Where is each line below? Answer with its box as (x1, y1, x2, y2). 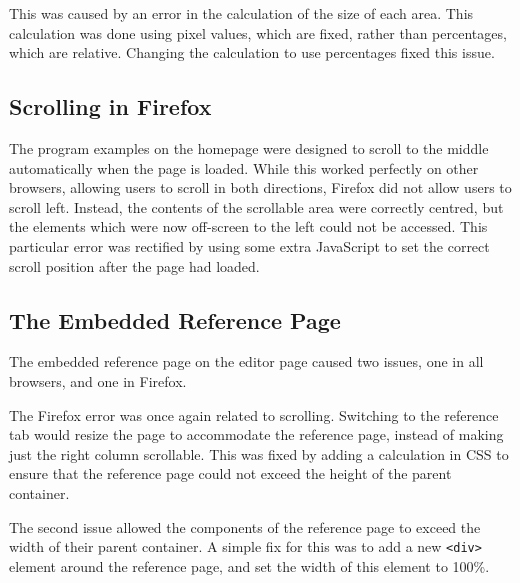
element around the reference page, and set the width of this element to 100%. (9, 555, 490, 576)
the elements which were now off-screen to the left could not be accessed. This (9, 216, 488, 237)
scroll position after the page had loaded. (9, 255, 260, 276)
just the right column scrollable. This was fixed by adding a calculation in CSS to (9, 443, 509, 464)
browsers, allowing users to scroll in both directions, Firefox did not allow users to (9, 177, 512, 198)
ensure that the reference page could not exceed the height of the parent (9, 463, 452, 484)
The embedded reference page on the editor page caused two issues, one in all (9, 351, 484, 372)
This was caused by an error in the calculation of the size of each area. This (9, 3, 474, 23)
